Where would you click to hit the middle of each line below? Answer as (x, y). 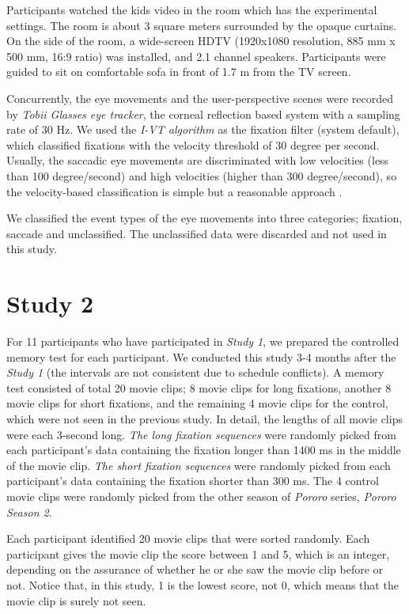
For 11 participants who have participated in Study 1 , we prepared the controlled (203, 341)
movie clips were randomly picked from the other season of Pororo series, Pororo (201, 496)
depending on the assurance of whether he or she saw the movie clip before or (195, 569)
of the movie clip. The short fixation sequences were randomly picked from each (199, 465)
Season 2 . (29, 512)
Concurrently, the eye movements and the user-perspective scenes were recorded (200, 98)
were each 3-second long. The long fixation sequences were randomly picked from (201, 434)
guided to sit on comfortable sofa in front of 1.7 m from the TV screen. (179, 72)
